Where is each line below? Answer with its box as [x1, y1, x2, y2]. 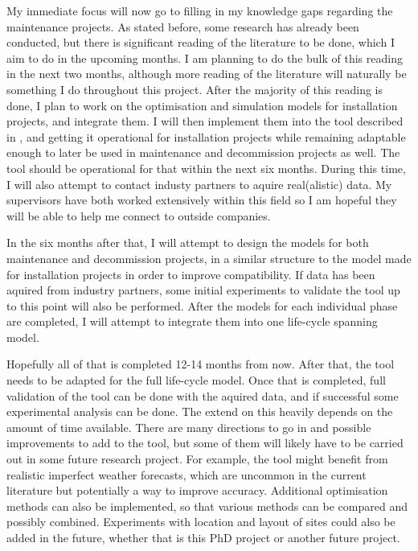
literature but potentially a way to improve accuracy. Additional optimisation [6, 482, 388, 499]
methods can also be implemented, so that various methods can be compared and [6, 497, 408, 514]
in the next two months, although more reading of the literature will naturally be [6, 65, 407, 82]
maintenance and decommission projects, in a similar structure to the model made [6, 249, 412, 266]
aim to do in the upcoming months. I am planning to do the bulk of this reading [6, 49, 403, 66]
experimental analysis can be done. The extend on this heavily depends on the [6, 403, 393, 420]
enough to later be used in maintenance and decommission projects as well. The [6, 144, 400, 161]
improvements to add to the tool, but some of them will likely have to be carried [6, 434, 404, 451]
